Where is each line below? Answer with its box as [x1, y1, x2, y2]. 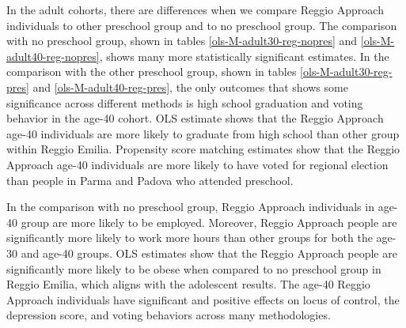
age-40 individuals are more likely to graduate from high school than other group [6, 125, 400, 141]
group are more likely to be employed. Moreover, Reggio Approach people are [21, 213, 397, 230]
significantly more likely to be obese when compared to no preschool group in [6, 260, 381, 277]
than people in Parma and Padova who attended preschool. [6, 172, 294, 188]
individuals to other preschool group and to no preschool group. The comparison [6, 17, 397, 33]
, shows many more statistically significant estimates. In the [99, 47, 389, 64]
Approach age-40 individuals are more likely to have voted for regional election [6, 156, 389, 172]
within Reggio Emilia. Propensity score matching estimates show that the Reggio [6, 141, 400, 157]
